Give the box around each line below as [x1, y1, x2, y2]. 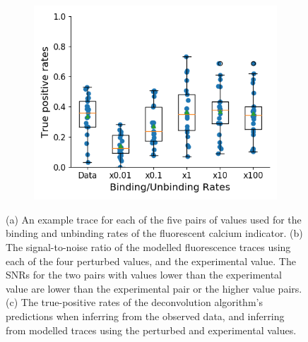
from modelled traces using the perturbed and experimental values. [6, 322, 297, 337]
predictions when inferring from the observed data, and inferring [6, 308, 285, 323]
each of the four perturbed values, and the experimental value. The [6, 253, 296, 268]
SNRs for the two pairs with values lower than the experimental [6, 267, 283, 282]
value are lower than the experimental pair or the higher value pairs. [6, 281, 302, 295]
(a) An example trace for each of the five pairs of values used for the [6, 212, 302, 226]
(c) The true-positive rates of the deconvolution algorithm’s [6, 295, 263, 310]
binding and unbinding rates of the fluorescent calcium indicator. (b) [6, 226, 303, 240]
